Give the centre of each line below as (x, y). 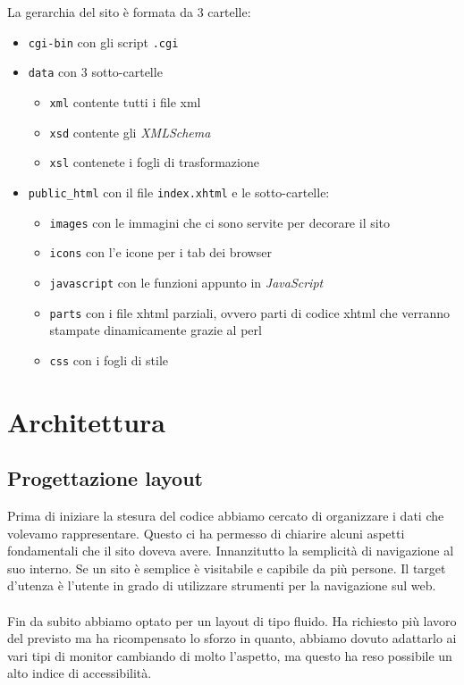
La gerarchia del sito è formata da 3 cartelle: (129, 12)
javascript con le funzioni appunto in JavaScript (186, 282)
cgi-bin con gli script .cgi (103, 42)
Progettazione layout (105, 478)
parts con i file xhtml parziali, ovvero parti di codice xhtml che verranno (250, 312)
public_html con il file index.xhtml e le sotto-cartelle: (179, 192)
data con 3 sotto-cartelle (95, 72)
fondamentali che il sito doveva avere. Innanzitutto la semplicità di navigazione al (231, 551)
